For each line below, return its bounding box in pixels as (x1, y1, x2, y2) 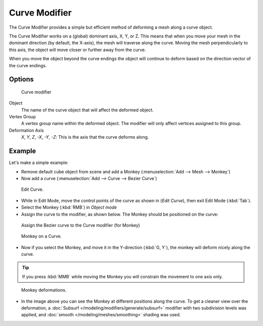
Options (9, 75, 34, 84)
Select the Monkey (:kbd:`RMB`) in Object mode (21, 204, 117, 210)
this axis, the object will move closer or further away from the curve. (9, 47, 146, 53)
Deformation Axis (9, 127, 44, 133)
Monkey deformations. (21, 287, 67, 293)
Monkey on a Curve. (21, 234, 62, 239)
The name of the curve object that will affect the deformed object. (21, 107, 154, 113)
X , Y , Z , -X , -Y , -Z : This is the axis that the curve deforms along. (21, 134, 149, 140)
